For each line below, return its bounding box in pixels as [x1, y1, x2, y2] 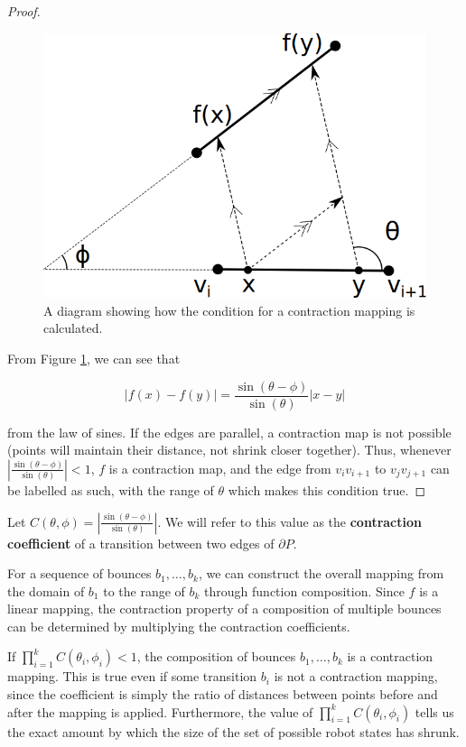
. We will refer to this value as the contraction [157, 512, 422, 530]
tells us [415, 702, 454, 721]
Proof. [7, 2, 41, 20]
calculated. [43, 318, 103, 337]
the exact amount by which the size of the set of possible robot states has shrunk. [7, 722, 460, 741]
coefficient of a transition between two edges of [7, 533, 275, 552]
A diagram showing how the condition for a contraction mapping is [43, 300, 415, 319]
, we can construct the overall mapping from [198, 564, 444, 583]
